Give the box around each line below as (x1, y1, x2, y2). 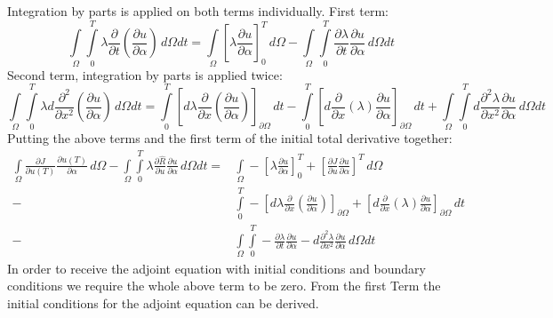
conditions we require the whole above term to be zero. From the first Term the (7, 276, 441, 295)
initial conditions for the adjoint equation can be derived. (7, 293, 319, 312)
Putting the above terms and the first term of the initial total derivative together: (7, 129, 453, 147)
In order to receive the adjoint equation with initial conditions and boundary (7, 258, 426, 277)
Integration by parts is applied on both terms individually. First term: (7, 2, 389, 20)
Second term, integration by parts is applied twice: (7, 65, 283, 83)
